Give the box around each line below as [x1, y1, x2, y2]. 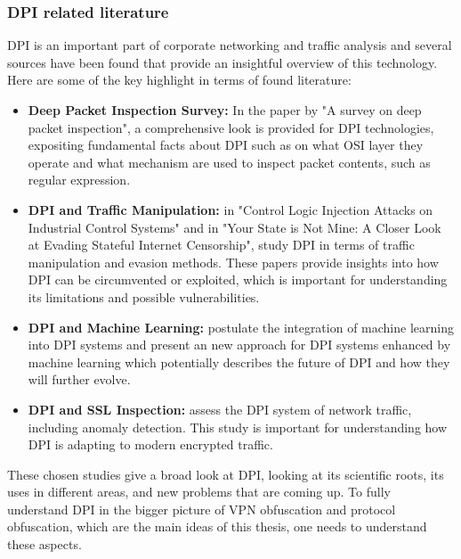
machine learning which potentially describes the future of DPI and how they [28, 352, 450, 371]
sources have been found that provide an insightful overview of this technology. [7, 53, 438, 71]
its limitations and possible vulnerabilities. [28, 287, 260, 306]
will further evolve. [28, 370, 131, 389]
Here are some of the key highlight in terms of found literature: [7, 70, 352, 89]
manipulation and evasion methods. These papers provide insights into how [28, 252, 439, 271]
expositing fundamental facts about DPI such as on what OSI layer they [28, 136, 424, 154]
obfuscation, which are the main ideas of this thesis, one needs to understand [7, 517, 427, 536]
